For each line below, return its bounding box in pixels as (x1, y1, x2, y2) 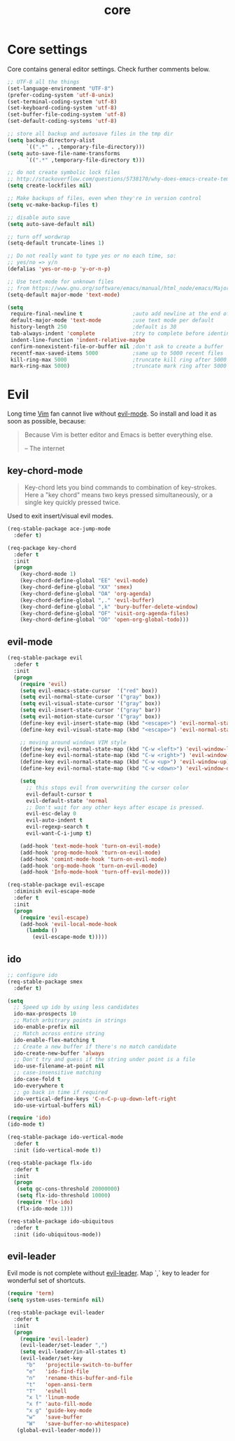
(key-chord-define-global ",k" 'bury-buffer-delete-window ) (20, 603, 199, 610)
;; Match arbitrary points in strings (13, 1017, 127, 1024)
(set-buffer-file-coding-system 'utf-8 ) (7, 111, 127, 118)
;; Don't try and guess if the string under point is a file (13, 1056, 196, 1063)
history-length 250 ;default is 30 (10, 324, 177, 331)
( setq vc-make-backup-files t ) (7, 201, 99, 209)
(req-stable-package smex (7, 978, 83, 985)
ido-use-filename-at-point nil (13, 1062, 105, 1070)
